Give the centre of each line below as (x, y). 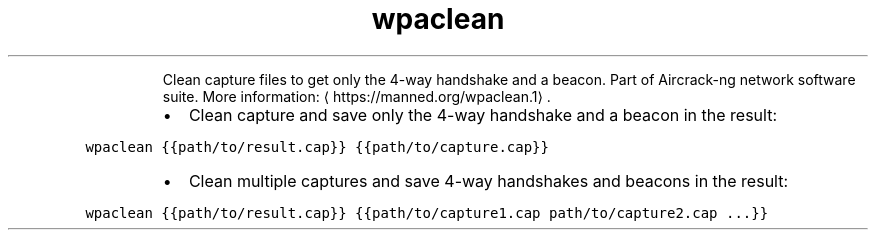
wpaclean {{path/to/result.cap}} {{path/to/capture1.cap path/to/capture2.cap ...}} (427, 212)
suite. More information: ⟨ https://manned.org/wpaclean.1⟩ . (356, 96)
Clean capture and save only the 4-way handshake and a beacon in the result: (483, 114)
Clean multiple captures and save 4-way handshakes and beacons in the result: (488, 180)
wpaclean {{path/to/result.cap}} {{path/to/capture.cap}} (317, 146)
